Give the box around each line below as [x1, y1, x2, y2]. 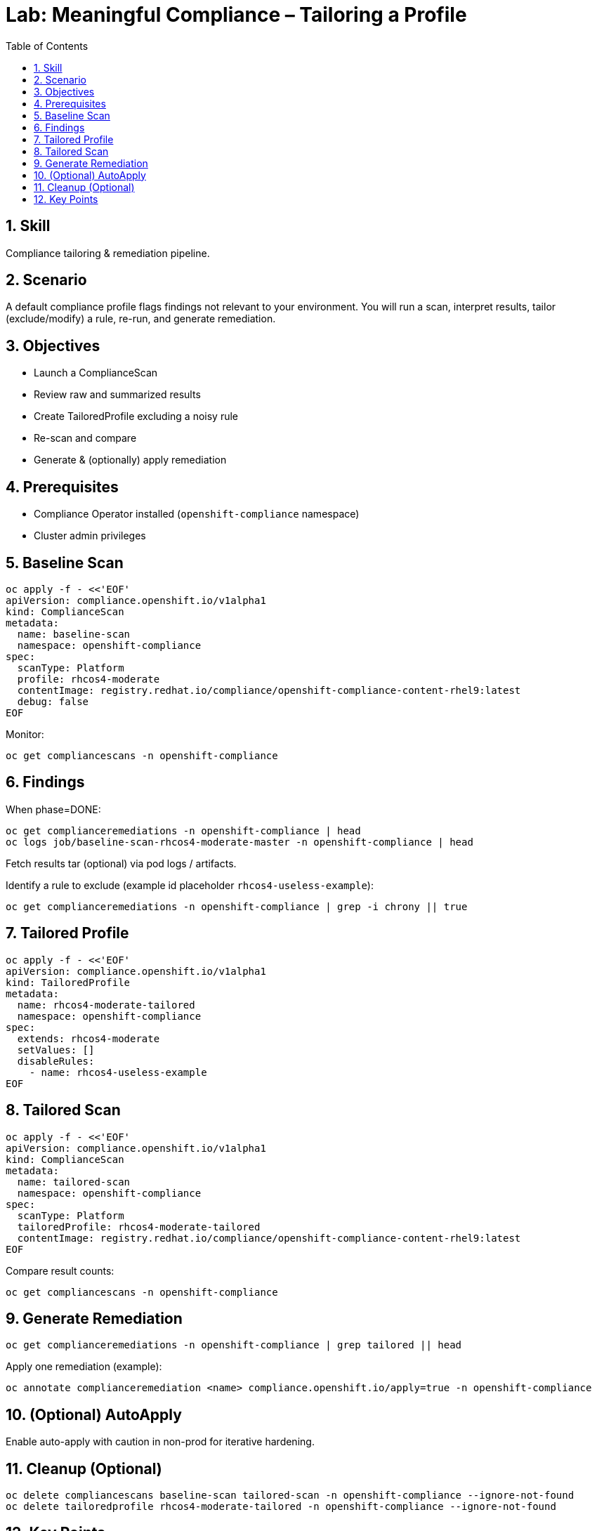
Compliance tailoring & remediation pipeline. [6, 247, 210, 259]
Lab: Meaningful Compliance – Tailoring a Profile [6, 3, 467, 27]
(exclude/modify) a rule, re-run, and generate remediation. [6, 313, 276, 325]
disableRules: [17, 1055, 95, 1067]
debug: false [17, 695, 89, 707]
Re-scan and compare [34, 432, 137, 445]
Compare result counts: [6, 1264, 114, 1277]
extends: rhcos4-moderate [17, 1032, 160, 1044]
